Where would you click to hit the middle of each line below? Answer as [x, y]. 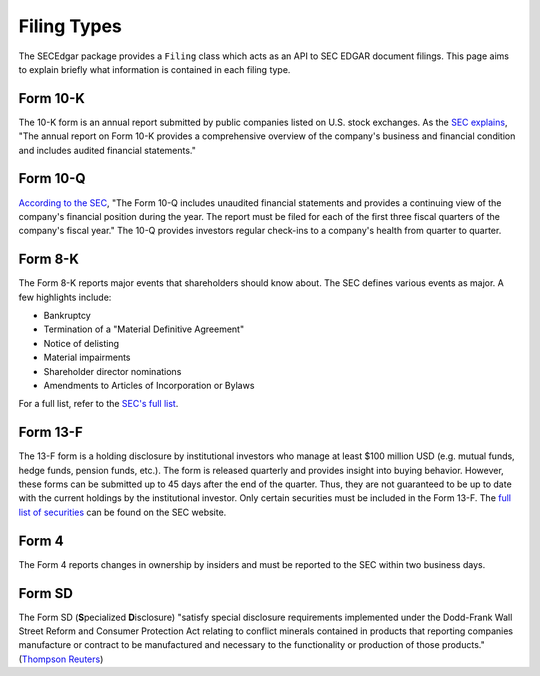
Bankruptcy [67, 315]
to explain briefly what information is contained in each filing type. [154, 69]
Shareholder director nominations [112, 371]
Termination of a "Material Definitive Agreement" [144, 329]
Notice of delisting [81, 343]
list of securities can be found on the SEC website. [122, 512]
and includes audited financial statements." [107, 150]
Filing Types [70, 26]
